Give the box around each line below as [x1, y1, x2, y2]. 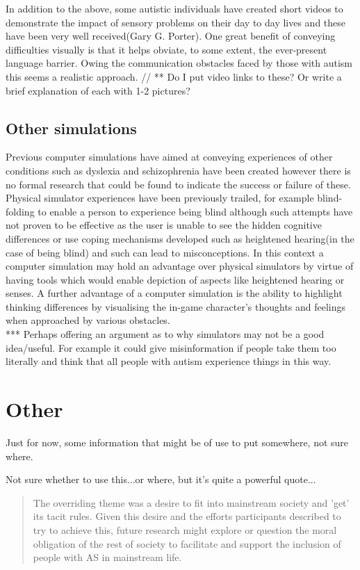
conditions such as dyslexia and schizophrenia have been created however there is [6, 163, 351, 177]
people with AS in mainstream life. [33, 550, 182, 564]
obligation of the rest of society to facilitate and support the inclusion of [33, 536, 341, 551]
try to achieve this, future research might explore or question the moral [33, 522, 337, 537]
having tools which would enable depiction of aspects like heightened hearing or [6, 272, 345, 286]
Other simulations [6, 117, 137, 138]
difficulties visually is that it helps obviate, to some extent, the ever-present [6, 42, 327, 56]
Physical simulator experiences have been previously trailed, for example [6, 190, 314, 205]
